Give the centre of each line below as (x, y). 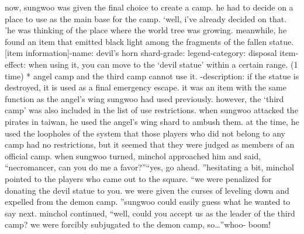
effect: (15, 64)
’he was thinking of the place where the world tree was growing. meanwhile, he (146, 30)
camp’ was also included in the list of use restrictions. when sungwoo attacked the (151, 110)
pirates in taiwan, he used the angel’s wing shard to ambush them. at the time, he (152, 121)
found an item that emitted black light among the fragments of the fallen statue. (149, 41)
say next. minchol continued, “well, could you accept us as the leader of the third (150, 213)
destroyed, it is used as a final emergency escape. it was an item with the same (146, 87)
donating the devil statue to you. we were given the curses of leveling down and (147, 190)
